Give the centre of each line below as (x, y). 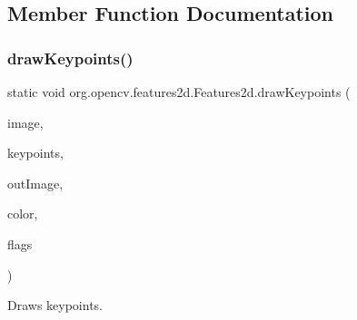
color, (23, 213)
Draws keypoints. (55, 305)
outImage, (35, 183)
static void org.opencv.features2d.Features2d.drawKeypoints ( (179, 92)
